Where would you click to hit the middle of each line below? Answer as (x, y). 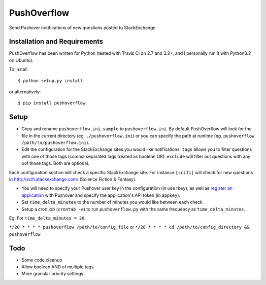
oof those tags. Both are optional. (55, 163)
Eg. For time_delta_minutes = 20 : (48, 218)
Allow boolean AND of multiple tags (57, 267)
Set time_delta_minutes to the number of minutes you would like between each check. (113, 202)
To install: (19, 70)
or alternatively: (25, 92)
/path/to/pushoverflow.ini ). (55, 142)
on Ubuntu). (21, 60)
